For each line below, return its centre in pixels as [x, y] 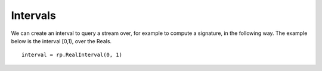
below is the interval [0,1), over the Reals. [61, 41]
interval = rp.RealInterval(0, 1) [72, 55]
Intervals [33, 15]
